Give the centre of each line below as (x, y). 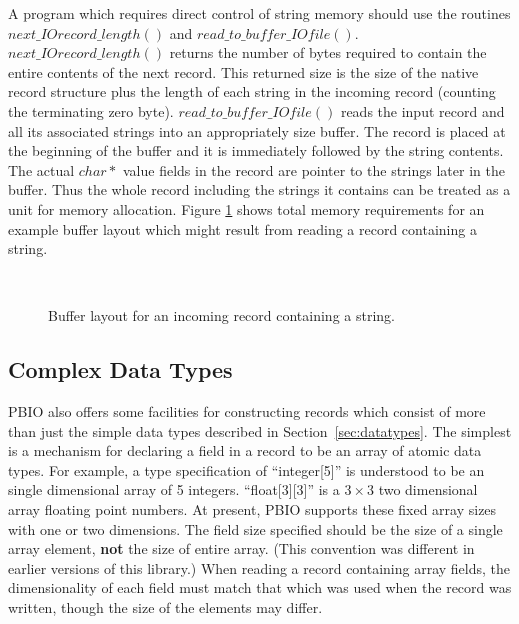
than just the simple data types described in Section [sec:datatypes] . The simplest (260, 430)
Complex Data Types (120, 369)
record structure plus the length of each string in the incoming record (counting (252, 91)
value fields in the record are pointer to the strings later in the (313, 169)
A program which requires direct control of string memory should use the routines (259, 13)
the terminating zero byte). (91, 110)
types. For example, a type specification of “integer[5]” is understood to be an (246, 469)
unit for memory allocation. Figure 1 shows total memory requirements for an (246, 208)
